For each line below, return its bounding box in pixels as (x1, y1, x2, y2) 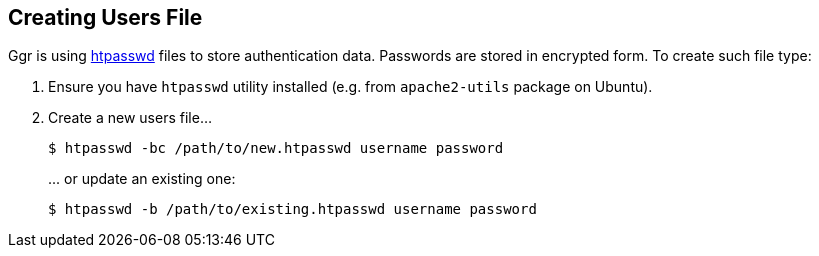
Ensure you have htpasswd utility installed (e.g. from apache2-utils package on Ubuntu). (48, 78, 653, 96)
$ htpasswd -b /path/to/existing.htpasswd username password (48, 201, 537, 218)
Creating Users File (8, 5, 203, 30)
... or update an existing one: (48, 170, 236, 188)
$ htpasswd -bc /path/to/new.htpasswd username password (48, 140, 504, 157)
